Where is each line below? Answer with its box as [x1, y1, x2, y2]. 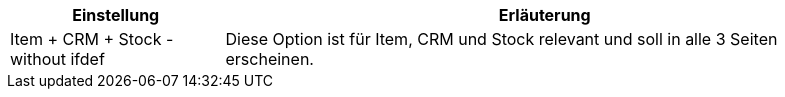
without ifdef [10, 49, 105, 69]
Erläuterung [498, 5, 591, 25]
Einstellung [72, 5, 160, 25]
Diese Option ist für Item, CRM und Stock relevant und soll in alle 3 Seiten [225, 29, 778, 49]
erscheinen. [225, 49, 314, 69]
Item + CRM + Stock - [10, 29, 174, 49]
